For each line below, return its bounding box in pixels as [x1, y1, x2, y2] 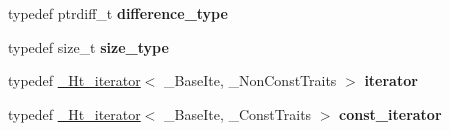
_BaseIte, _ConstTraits [164, 103, 312, 124]
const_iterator [339, 103, 442, 124]
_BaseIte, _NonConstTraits [164, 70, 337, 91]
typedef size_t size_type [8, 36, 169, 57]
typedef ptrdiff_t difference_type [8, 3, 228, 23]
